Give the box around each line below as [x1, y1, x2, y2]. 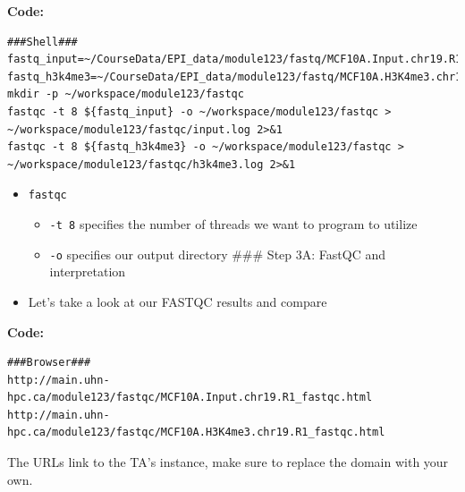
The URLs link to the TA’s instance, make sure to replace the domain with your [7, 453, 449, 471]
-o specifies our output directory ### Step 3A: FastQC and [49, 244, 385, 263]
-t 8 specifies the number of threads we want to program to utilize [49, 215, 418, 233]
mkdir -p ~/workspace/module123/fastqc [7, 88, 244, 101]
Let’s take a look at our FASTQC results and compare [28, 292, 327, 310]
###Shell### [7, 35, 78, 48]
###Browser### [7, 356, 91, 369]
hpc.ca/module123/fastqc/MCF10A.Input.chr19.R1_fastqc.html [7, 391, 373, 404]
